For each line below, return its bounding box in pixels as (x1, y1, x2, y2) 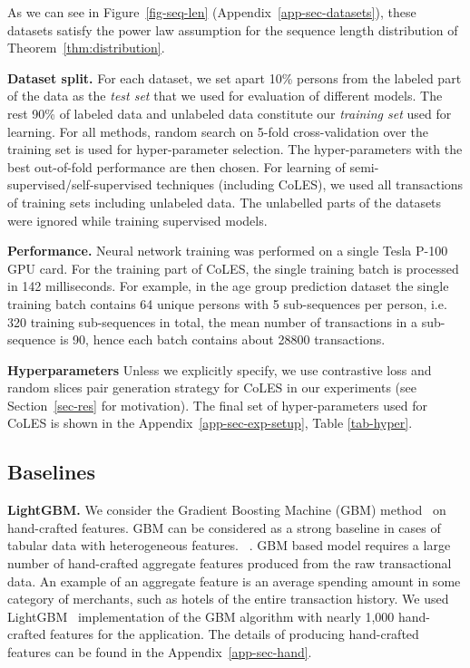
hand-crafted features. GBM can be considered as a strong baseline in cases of (7, 518, 441, 537)
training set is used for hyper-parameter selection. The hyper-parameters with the (7, 140, 463, 159)
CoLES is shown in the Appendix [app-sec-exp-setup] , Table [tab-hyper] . (7, 413, 413, 432)
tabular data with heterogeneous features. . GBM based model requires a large (7, 536, 451, 555)
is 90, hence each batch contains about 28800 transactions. (60, 330, 386, 349)
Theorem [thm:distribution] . (7, 38, 165, 57)
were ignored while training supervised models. (7, 210, 268, 229)
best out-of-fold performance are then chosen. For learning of (7, 157, 346, 176)
